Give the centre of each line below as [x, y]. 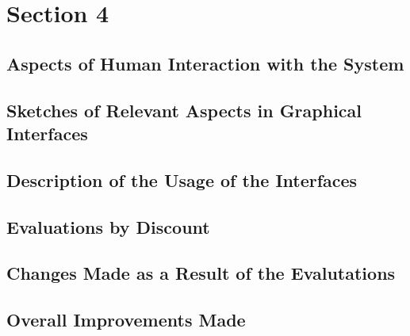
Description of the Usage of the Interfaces [182, 179]
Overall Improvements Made [126, 320]
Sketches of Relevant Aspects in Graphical [184, 110]
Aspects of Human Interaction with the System [205, 63]
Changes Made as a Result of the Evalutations [201, 273]
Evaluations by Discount [108, 226]
